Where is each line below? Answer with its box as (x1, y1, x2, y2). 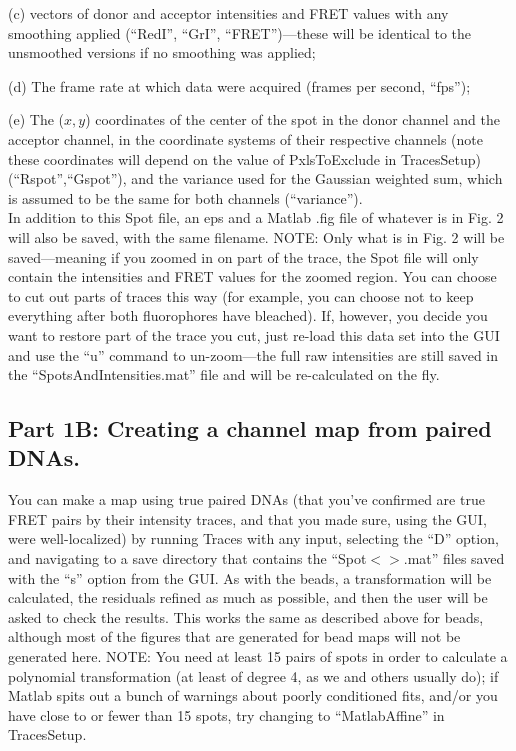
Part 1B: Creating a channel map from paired (8, 413, 492, 444)
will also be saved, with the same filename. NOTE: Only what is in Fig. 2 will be (8, 226, 505, 247)
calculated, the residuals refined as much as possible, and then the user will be (8, 587, 488, 608)
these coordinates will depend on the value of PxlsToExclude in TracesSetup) (8, 148, 481, 169)
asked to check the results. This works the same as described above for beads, (8, 606, 484, 627)
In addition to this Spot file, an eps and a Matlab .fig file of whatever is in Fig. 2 (8, 207, 504, 228)
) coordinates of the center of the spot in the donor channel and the (85, 109, 500, 130)
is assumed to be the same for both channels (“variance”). (8, 187, 363, 208)
